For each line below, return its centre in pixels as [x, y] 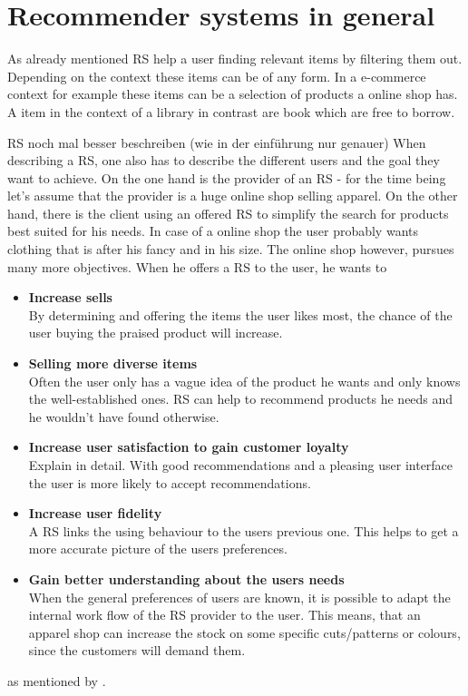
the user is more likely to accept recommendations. [170, 482]
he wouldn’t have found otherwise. [124, 416]
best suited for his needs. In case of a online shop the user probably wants [213, 231]
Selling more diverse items [113, 363]
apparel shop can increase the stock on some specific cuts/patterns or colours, [244, 632]
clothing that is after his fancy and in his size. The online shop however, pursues [231, 249]
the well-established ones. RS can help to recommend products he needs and [241, 399]
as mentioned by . [57, 680]
